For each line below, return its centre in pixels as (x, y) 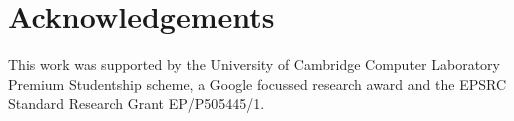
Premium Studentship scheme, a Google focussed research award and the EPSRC (257, 83)
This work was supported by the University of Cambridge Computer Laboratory (254, 64)
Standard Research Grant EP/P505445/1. (136, 103)
